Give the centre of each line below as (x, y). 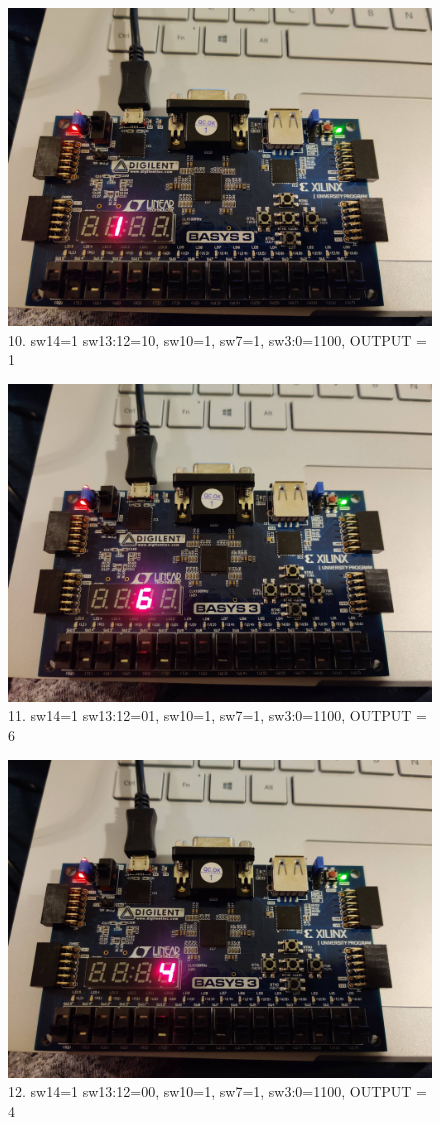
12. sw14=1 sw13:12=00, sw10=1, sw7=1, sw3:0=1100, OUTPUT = (217, 1091)
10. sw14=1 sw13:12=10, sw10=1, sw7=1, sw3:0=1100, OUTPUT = (217, 339)
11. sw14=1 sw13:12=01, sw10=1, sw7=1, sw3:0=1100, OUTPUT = (217, 715)
